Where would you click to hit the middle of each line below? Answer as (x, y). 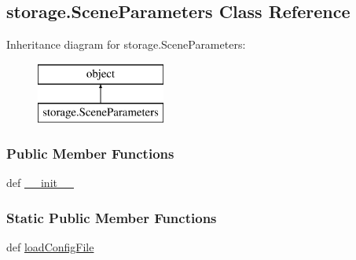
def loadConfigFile (50, 247)
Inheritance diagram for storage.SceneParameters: (126, 44)
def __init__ (40, 183)
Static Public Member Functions (112, 217)
